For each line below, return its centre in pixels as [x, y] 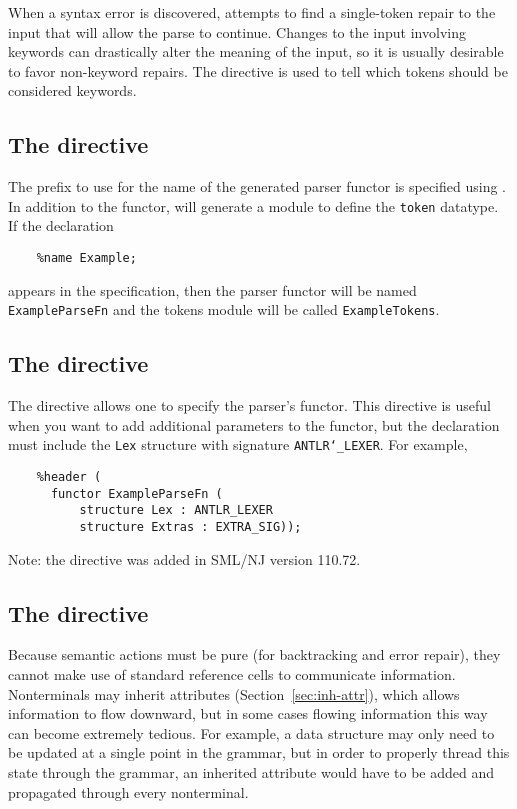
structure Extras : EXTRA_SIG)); [190, 526]
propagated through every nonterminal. [128, 791]
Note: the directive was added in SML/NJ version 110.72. [184, 558]
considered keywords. [72, 90]
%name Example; [86, 258]
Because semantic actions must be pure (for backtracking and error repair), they [254, 654]
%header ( [69, 476]
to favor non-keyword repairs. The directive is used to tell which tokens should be [258, 70]
